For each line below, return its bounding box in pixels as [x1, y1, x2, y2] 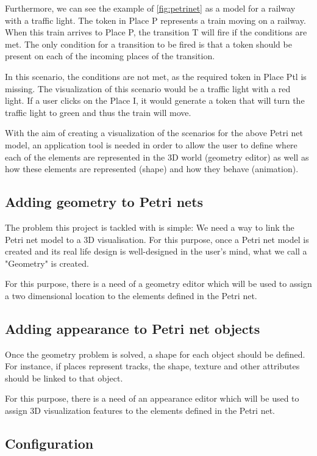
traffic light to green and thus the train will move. [5, 106, 191, 118]
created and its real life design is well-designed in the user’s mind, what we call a [5, 245, 307, 258]
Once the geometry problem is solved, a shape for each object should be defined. [5, 347, 305, 360]
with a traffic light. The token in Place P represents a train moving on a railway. [5, 13, 306, 26]
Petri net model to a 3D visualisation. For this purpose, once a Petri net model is [5, 233, 309, 245]
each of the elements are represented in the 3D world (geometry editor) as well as [5, 150, 309, 163]
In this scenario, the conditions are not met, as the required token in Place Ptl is [5, 70, 307, 82]
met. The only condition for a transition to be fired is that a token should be [5, 37, 292, 50]
